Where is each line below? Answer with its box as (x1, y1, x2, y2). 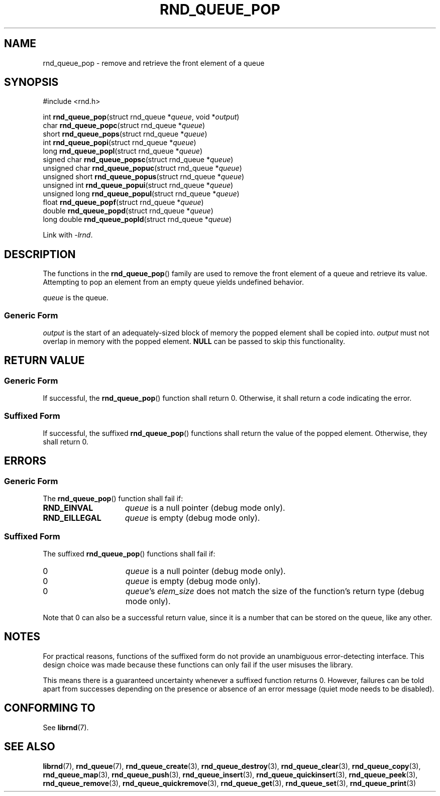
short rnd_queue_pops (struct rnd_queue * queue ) (43, 130, 207, 139)
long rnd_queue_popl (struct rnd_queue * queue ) (43, 147, 203, 156)
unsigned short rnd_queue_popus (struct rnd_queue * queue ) (43, 172, 245, 181)
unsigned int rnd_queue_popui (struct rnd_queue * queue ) (43, 181, 234, 190)
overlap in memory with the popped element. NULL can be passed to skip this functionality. (43, 337, 345, 346)
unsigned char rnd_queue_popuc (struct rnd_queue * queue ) (43, 164, 242, 173)
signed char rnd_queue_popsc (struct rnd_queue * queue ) (43, 155, 234, 164)
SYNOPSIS (4, 76, 59, 89)
